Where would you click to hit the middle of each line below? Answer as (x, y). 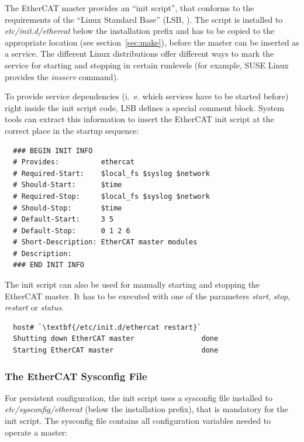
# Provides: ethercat (74, 162)
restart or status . (34, 307)
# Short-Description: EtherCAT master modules (105, 242)
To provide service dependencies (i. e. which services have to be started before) (147, 96)
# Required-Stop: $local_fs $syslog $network (111, 196)
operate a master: (36, 432)
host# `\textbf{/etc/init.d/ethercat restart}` (107, 327)
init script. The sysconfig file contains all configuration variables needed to (138, 421)
